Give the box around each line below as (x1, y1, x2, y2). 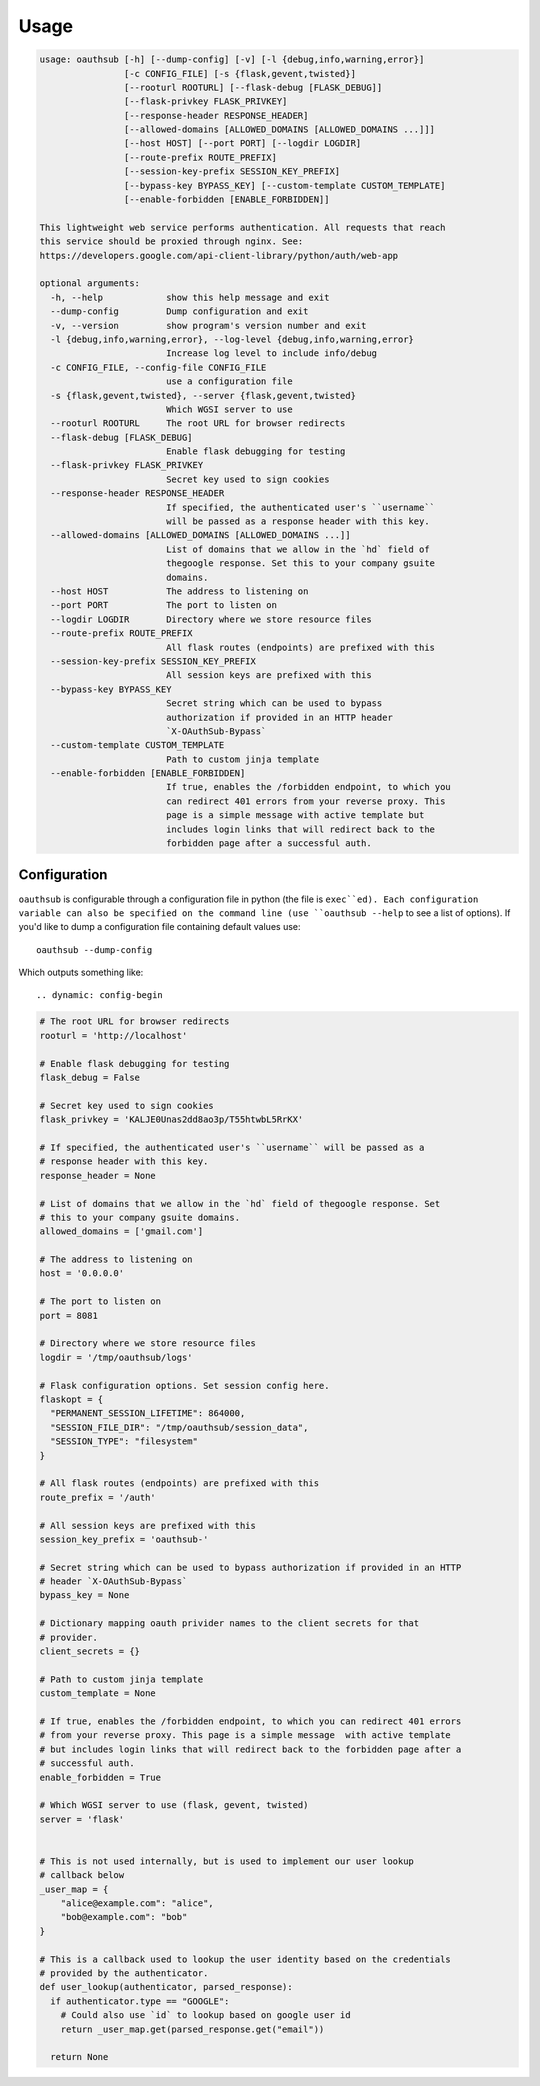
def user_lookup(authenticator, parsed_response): (39, 1981, 294, 1993)
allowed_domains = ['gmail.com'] (39, 1226, 204, 1237)
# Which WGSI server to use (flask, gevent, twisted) (39, 1800, 309, 1811)
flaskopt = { (39, 1394, 104, 1405)
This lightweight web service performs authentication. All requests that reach (39, 221, 446, 233)
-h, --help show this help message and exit (50, 291, 330, 303)
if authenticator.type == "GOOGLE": (50, 1995, 230, 2007)
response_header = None (39, 1170, 157, 1181)
